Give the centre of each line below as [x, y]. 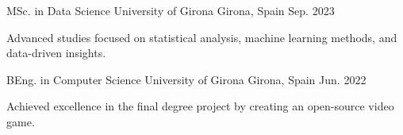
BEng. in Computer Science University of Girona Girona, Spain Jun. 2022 [186, 79]
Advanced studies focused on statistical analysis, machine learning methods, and [202, 37]
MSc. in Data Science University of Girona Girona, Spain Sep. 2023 [171, 10]
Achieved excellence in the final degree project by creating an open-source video [200, 106]
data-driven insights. [56, 53]
